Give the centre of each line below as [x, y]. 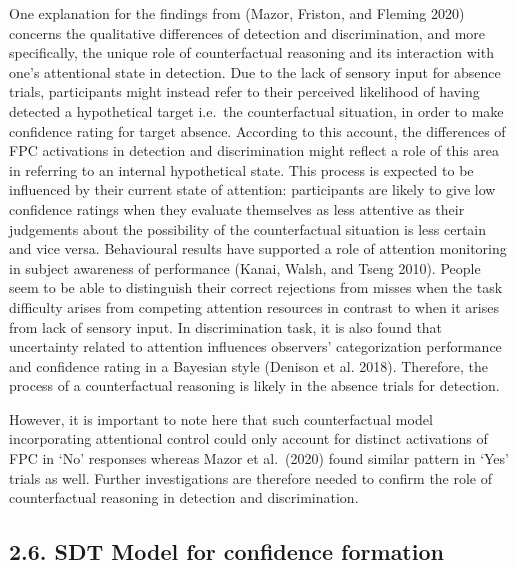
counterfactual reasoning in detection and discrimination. [184, 497]
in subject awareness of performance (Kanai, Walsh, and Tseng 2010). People [245, 267]
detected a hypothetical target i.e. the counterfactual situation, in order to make [256, 110]
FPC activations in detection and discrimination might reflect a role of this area [254, 150]
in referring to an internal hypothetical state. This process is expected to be [241, 169]
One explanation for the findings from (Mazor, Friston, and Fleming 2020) [237, 13]
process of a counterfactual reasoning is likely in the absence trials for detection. [254, 385]
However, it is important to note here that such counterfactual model [221, 418]
